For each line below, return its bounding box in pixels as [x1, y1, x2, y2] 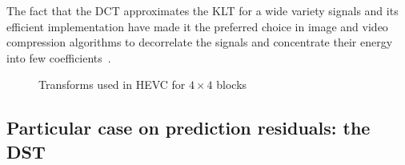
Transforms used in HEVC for [38, 76, 186, 93]
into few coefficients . [6, 49, 111, 66]
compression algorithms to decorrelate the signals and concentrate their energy [6, 34, 393, 50]
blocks [216, 76, 247, 93]
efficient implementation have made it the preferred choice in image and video [6, 18, 388, 34]
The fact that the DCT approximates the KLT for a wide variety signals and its [6, 2, 399, 18]
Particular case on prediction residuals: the [6, 115, 371, 140]
